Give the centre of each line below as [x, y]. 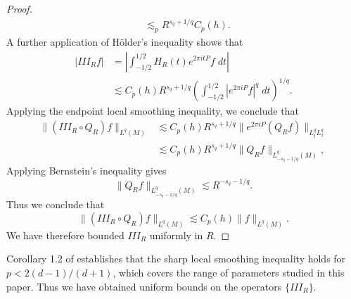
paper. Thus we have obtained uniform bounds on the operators [144, 286]
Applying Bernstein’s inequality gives [87, 171]
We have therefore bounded [65, 235]
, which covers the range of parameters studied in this [229, 272]
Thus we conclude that [56, 204]
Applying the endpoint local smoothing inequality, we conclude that [153, 111]
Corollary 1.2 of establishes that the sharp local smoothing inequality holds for [176, 259]
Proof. [19, 8]
